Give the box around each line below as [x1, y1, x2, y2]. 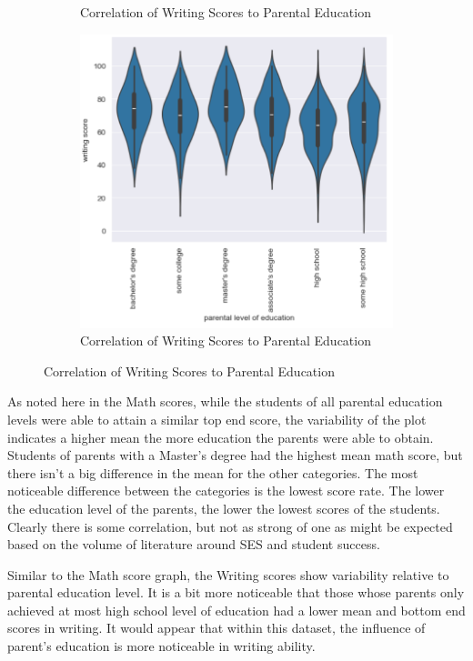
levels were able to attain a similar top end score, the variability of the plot [7, 409, 427, 428]
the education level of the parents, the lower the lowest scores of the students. [7, 498, 440, 517]
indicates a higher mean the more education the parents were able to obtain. [7, 427, 434, 446]
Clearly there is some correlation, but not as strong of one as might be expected [7, 516, 453, 536]
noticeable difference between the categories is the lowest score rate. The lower [7, 481, 445, 500]
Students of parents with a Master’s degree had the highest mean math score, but [7, 446, 463, 465]
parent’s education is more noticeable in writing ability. [7, 636, 316, 656]
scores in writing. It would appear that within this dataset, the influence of [7, 618, 426, 637]
